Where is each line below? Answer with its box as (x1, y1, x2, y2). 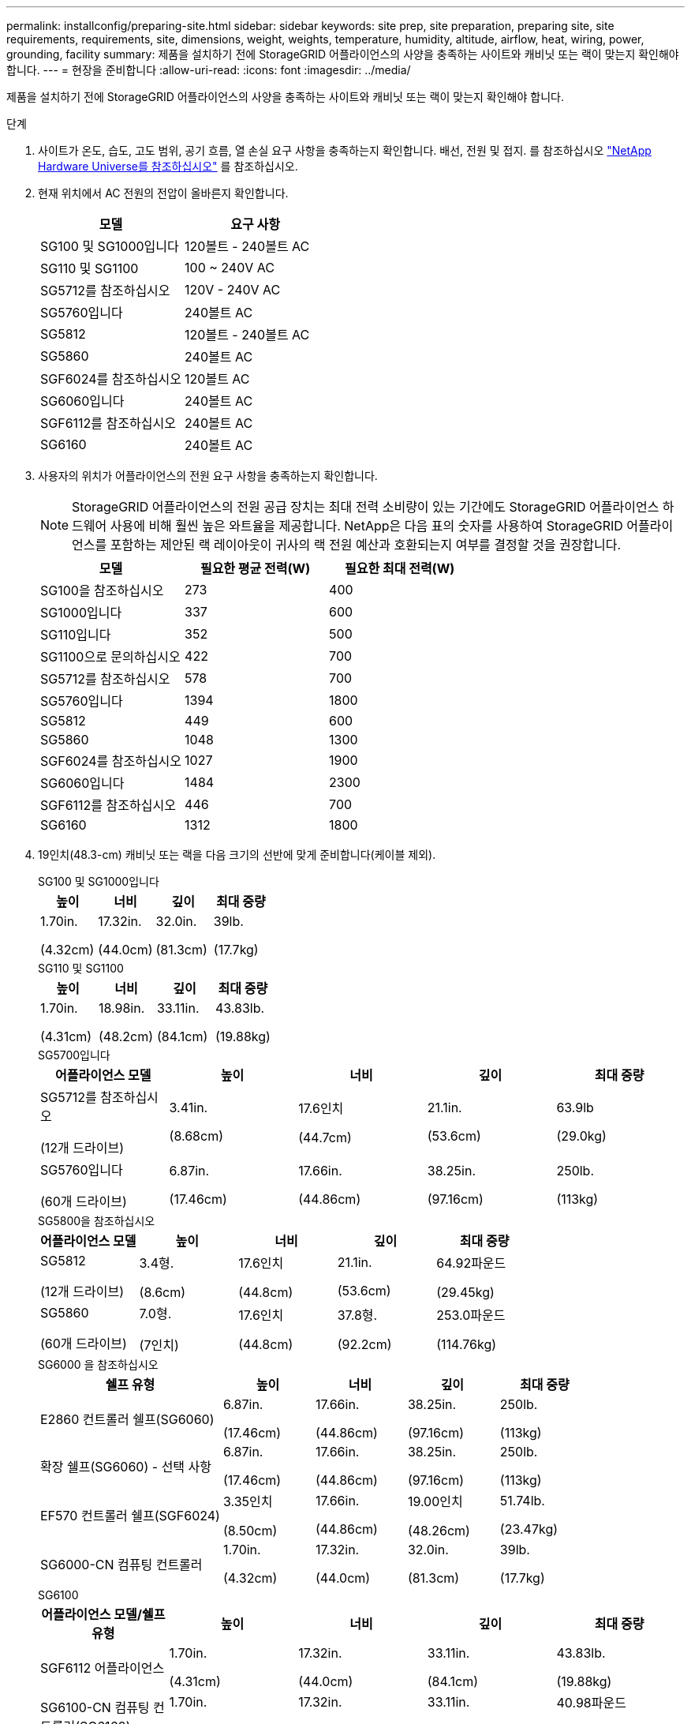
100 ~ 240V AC (185, 260, 275, 275)
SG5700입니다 (38, 1048, 110, 1062)
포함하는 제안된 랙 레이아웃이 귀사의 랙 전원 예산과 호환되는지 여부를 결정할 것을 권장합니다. (110, 537, 622, 553)
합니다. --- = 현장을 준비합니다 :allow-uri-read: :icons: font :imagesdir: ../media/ (6, 63, 411, 77)
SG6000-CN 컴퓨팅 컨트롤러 (40, 1557, 203, 1572)
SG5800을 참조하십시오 (38, 1214, 155, 1227)
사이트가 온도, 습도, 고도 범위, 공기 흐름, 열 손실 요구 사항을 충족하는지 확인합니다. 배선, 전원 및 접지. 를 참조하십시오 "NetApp (38, 144, 652, 157)
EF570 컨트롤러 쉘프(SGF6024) (40, 1508, 220, 1523)
